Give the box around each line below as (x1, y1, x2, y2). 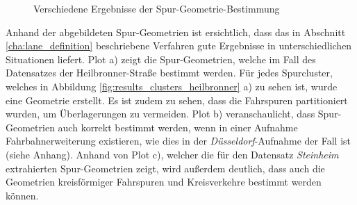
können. (6, 188, 39, 202)
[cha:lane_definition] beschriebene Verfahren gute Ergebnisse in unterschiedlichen (6, 38, 352, 53)
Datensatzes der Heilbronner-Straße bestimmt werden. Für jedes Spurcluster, (6, 65, 333, 80)
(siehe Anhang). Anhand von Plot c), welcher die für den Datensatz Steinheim (6, 147, 339, 161)
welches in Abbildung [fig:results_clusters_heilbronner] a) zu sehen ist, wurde (6, 79, 338, 93)
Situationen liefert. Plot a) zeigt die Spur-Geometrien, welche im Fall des (6, 51, 316, 66)
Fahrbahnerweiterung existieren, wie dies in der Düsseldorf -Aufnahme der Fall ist (6, 133, 351, 148)
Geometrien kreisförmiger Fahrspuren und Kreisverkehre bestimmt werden (6, 174, 322, 189)
